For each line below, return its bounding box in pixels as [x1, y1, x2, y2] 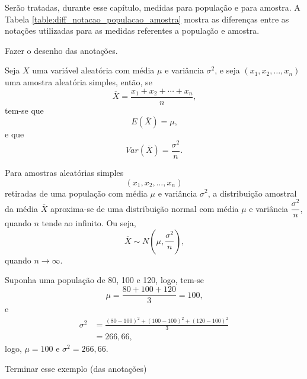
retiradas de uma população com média [5, 187, 148, 199]
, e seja [215, 64, 240, 76]
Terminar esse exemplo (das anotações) [5, 362, 147, 375]
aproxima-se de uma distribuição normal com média [50, 202, 239, 214]
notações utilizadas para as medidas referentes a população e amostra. [5, 24, 260, 37]
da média [5, 202, 38, 214]
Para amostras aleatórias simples [5, 166, 124, 178]
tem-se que [5, 104, 44, 116]
